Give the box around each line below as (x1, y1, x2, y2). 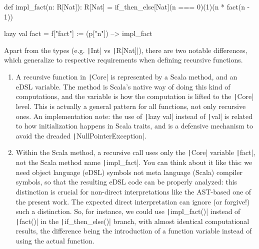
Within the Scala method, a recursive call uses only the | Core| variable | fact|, (15, 147, 255, 157)
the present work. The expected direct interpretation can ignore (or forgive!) (15, 196, 250, 206)
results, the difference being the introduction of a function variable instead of (15, 225, 252, 236)
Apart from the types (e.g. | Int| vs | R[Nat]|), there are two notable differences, (4, 44, 247, 55)
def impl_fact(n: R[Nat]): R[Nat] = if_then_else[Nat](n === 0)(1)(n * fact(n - (4, 1, 250, 11)
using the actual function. (15, 235, 94, 246)
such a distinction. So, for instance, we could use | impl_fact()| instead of (15, 206, 240, 216)
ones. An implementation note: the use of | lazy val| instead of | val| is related (15, 110, 252, 121)
